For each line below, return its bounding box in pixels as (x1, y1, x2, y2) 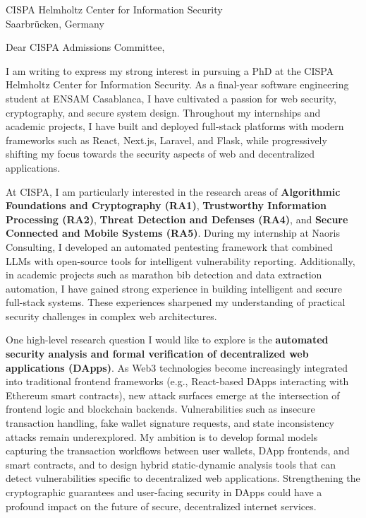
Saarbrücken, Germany (6, 16, 104, 30)
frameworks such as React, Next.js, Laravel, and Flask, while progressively (6, 132, 327, 147)
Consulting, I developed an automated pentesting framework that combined (6, 239, 333, 254)
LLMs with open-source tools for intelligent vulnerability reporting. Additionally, (6, 253, 355, 268)
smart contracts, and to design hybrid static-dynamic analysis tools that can (6, 457, 336, 471)
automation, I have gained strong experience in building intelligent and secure (6, 281, 343, 295)
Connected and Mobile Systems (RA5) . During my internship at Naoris (6, 225, 341, 240)
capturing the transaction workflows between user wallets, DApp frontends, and (6, 443, 350, 458)
